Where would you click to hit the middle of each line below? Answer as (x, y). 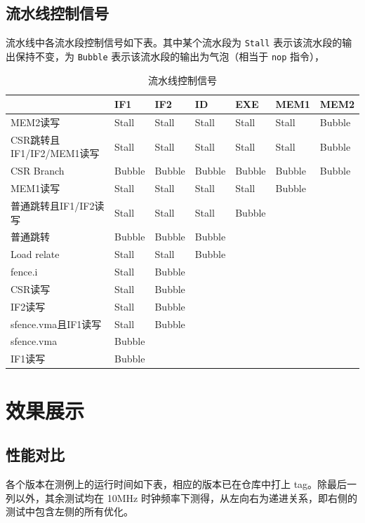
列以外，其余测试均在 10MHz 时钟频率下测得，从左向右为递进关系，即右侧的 (181, 497)
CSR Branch (38, 171)
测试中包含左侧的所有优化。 (69, 511)
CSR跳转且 (35, 139)
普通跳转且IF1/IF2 (53, 205)
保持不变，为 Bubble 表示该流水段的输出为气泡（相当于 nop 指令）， (170, 56)
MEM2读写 (35, 122)
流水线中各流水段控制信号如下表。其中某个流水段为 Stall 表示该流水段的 (174, 42)
